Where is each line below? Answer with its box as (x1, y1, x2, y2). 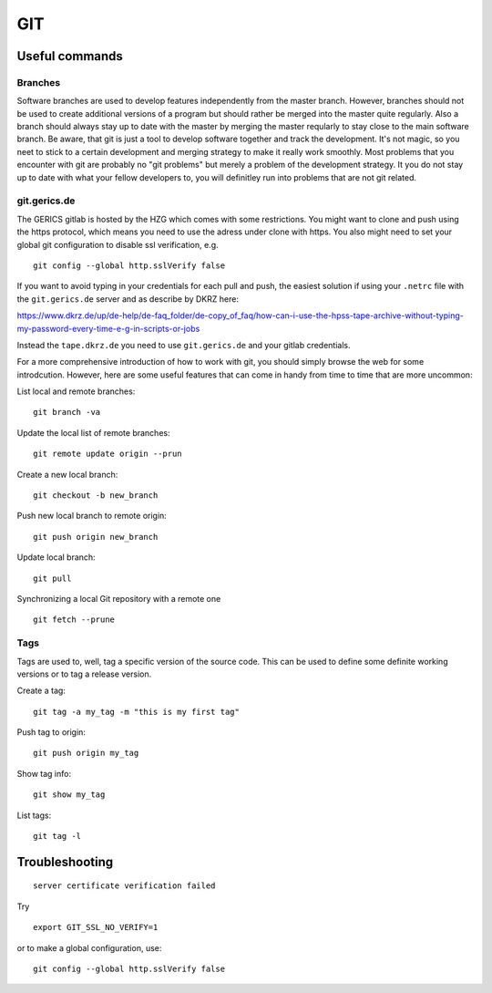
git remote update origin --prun (33, 449, 182, 460)
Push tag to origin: (16, 727, 87, 738)
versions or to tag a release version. (16, 668, 152, 679)
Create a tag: (16, 685, 66, 697)
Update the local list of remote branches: (16, 427, 170, 438)
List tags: (16, 810, 52, 821)
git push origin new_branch (33, 532, 159, 542)
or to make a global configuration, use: (16, 942, 162, 953)
